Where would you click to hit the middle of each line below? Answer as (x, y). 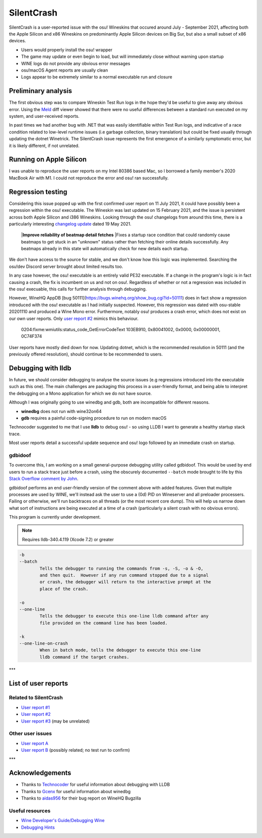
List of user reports (38, 683)
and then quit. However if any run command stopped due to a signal (124, 575)
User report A (35, 743)
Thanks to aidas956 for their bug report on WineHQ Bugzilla (81, 798)
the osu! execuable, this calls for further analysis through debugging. (78, 289)
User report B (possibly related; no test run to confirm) (76, 750)
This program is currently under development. (55, 517)
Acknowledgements (40, 773)
